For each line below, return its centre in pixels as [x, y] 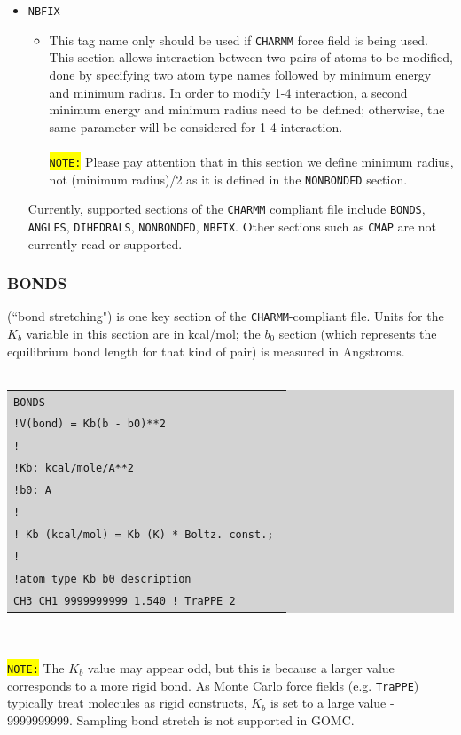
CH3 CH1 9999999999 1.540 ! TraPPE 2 [125, 601]
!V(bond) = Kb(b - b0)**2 [90, 424]
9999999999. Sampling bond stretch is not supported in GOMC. [181, 719]
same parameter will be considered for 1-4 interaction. [196, 126]
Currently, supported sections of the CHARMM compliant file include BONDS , [227, 209]
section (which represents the [358, 333]
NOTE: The [36, 668]
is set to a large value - [332, 703]
